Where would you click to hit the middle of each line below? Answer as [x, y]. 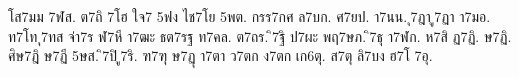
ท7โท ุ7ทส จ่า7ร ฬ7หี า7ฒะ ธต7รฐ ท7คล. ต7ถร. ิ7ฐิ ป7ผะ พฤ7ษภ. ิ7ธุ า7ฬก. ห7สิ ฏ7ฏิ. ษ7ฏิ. [260, 35]
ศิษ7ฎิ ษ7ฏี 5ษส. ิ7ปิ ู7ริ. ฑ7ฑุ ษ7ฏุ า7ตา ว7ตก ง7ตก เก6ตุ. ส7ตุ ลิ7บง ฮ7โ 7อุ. [220, 55]
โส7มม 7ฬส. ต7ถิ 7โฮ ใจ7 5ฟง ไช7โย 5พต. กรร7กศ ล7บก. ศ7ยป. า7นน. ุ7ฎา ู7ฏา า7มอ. [249, 16]
